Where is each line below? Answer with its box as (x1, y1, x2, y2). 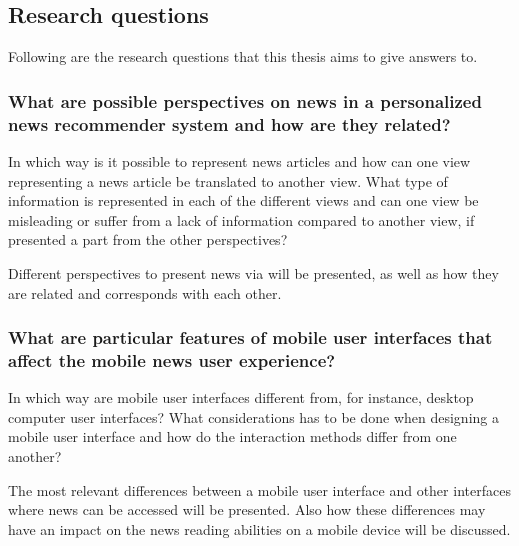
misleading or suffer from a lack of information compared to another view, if (8, 209, 475, 230)
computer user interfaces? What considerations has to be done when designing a (8, 406, 499, 427)
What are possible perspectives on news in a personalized (8, 88, 482, 113)
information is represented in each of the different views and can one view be (8, 190, 479, 211)
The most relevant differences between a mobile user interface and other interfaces (8, 479, 511, 500)
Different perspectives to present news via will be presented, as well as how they (8, 262, 499, 283)
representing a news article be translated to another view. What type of (8, 170, 448, 191)
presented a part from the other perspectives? (8, 229, 288, 250)
